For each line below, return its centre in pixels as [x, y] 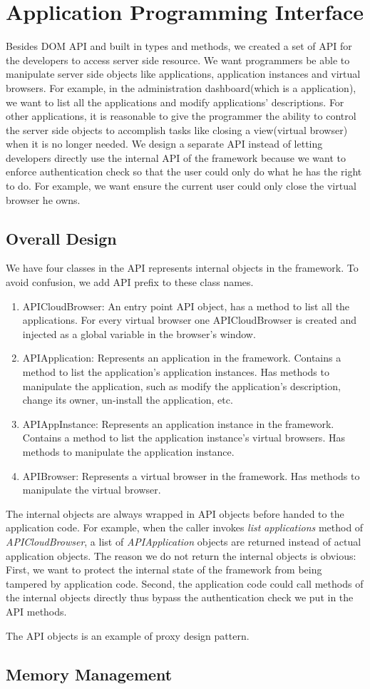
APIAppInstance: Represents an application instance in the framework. [178, 423]
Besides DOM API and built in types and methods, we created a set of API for [179, 46]
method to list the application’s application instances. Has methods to [176, 372]
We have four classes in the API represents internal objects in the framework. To [182, 268]
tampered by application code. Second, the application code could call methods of [185, 583]
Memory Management [89, 674]
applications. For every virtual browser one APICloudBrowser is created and [190, 320]
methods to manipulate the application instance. [128, 451]
